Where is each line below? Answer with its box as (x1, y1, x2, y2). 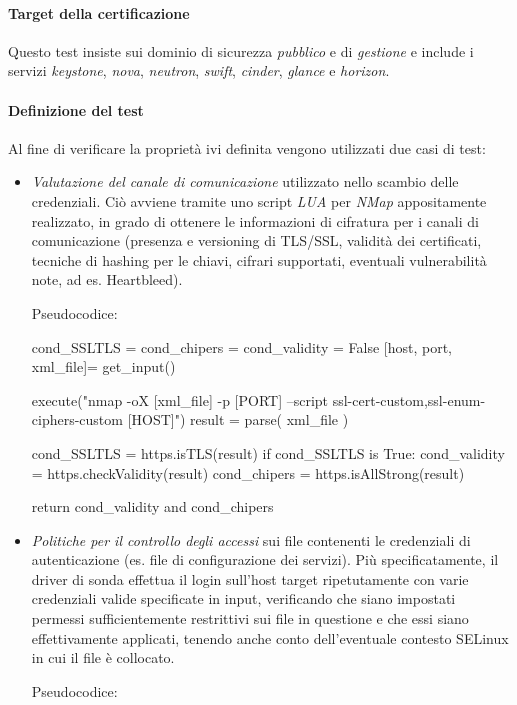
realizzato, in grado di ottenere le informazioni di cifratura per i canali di (31, 210, 479, 231)
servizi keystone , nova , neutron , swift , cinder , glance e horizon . (8, 60, 390, 81)
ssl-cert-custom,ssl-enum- (332, 389, 486, 410)
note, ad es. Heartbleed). (31, 269, 183, 290)
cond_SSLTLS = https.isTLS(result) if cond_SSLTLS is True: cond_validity (31, 442, 505, 463)
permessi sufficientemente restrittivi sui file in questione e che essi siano (31, 608, 469, 629)
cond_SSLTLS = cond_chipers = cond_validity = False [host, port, (31, 336, 452, 357)
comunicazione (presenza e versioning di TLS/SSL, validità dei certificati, (31, 230, 482, 251)
